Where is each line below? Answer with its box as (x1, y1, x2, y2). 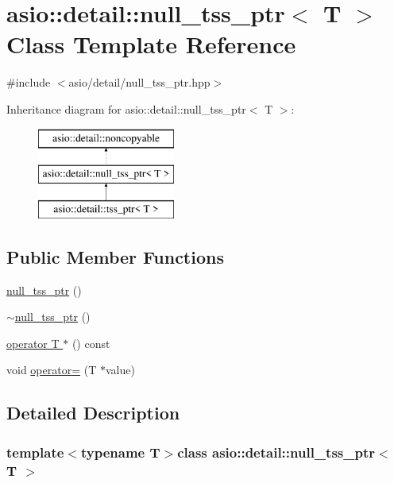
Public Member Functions (6, 244, 224, 269)
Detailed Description (6, 400, 180, 425)
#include (6, 74, 51, 91)
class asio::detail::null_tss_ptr (177, 442, 375, 462)
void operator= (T (6, 361, 97, 378)
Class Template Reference (6, 28, 296, 60)
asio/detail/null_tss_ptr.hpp (68, 74, 211, 91)
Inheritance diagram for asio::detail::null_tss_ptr (6, 100, 246, 117)
